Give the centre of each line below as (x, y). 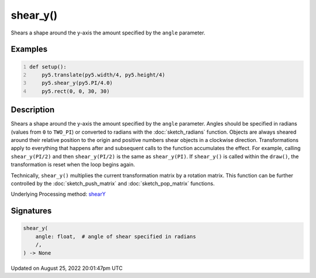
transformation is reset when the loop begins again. (73, 165)
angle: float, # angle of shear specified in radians (116, 236)
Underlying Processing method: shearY (58, 194)
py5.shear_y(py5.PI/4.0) (78, 83)
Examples (29, 49)
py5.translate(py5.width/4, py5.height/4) (104, 75)
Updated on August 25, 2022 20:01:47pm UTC (67, 268)
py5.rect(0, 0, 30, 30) (76, 91)
